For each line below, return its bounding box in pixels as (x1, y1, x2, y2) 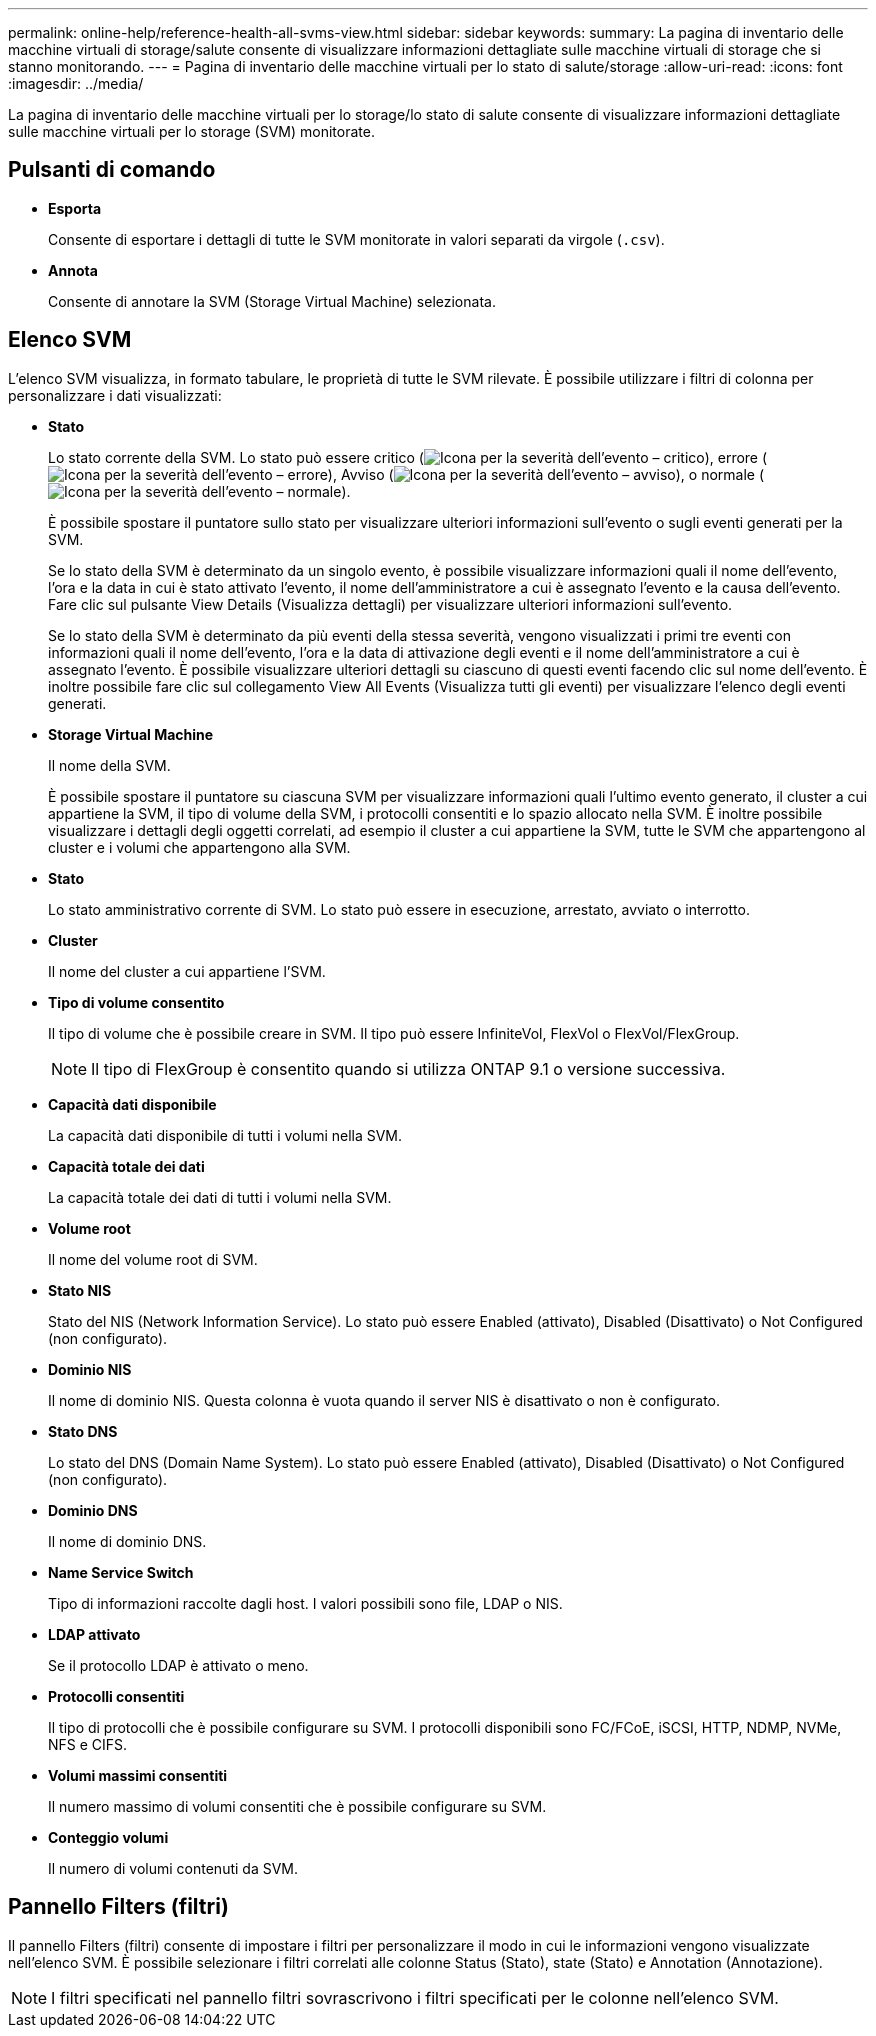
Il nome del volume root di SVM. (48, 1250, 258, 1268)
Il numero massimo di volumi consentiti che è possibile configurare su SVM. (48, 1797, 547, 1815)
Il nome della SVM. (48, 756, 171, 774)
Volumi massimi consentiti (48, 1766, 228, 1784)
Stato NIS (48, 1281, 112, 1299)
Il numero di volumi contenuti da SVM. (48, 1859, 299, 1877)
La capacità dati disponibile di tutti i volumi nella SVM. (48, 1126, 403, 1144)
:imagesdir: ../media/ (8, 75, 144, 92)
